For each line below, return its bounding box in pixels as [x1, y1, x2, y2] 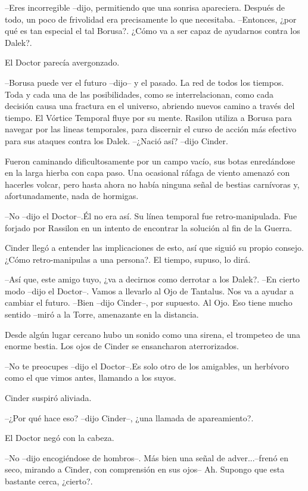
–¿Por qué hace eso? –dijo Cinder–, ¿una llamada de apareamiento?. [5, 411, 254, 424]
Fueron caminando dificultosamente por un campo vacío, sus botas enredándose [5, 154, 295, 167]
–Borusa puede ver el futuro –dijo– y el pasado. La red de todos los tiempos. [5, 76, 284, 88]
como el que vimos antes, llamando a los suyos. [5, 371, 176, 384]
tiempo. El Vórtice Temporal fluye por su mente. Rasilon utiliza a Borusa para [5, 111, 293, 123]
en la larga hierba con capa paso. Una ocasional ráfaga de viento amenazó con [5, 166, 290, 179]
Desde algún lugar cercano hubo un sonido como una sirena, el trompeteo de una [5, 328, 301, 340]
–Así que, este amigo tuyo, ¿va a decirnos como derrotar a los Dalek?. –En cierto [5, 273, 300, 285]
